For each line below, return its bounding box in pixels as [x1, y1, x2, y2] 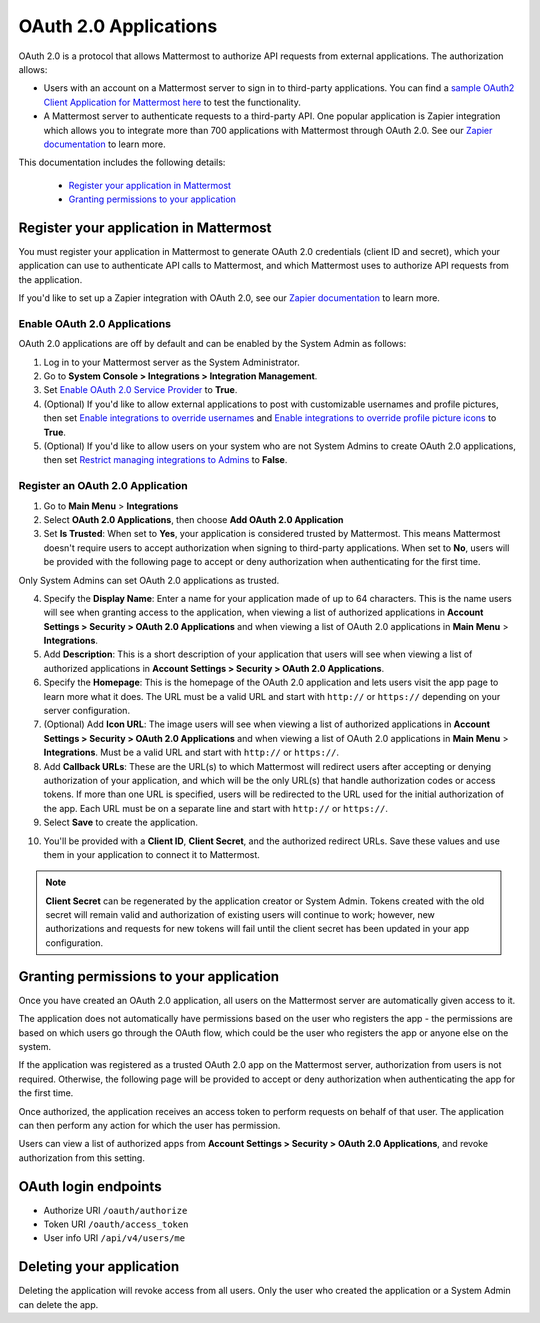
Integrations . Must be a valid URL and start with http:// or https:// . [43, 746, 340, 759]
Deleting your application [18, 1258, 180, 1275]
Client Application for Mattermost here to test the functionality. [43, 96, 302, 108]
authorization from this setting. [18, 1151, 145, 1164]
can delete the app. [18, 1298, 99, 1310]
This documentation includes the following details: [18, 156, 226, 169]
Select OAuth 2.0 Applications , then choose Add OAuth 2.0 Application [43, 513, 344, 525]
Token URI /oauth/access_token [43, 1218, 189, 1230]
